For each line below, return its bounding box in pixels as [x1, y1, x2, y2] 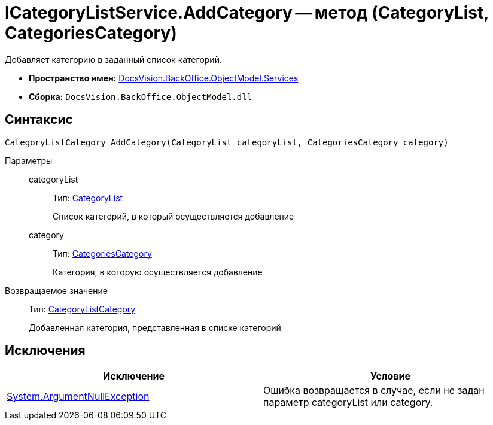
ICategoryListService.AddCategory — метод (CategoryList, [5, 2, 489, 23]
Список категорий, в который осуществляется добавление [53, 211, 294, 221]
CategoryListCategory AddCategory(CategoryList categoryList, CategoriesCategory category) [5, 137, 449, 147]
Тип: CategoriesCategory [53, 248, 152, 259]
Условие [370, 370, 410, 382]
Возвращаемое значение [5, 285, 108, 296]
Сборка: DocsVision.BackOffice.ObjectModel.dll [29, 91, 252, 102]
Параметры [5, 155, 53, 166]
